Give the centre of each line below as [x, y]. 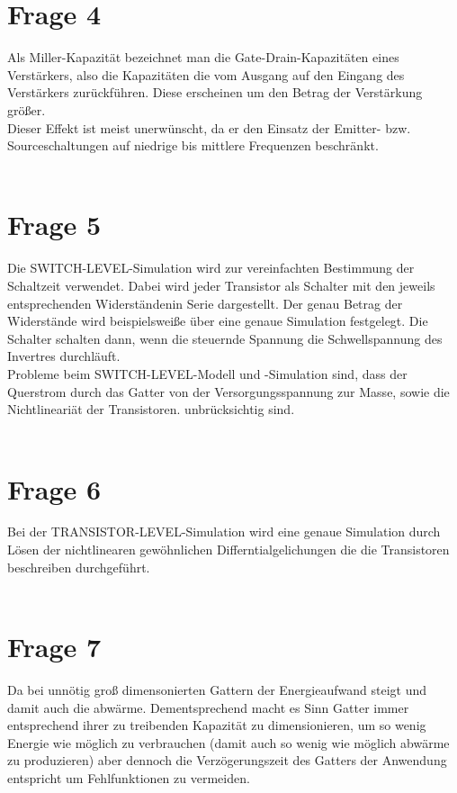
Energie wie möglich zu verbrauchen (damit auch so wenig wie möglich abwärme [228, 742]
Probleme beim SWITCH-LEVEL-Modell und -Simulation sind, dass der [207, 373]
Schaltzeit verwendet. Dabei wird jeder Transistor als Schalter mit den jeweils [221, 285]
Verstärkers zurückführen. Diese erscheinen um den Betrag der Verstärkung [215, 92]
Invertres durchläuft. [64, 356]
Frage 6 [54, 488]
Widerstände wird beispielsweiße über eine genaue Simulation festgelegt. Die [218, 321]
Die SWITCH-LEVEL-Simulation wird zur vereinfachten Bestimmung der [211, 268]
